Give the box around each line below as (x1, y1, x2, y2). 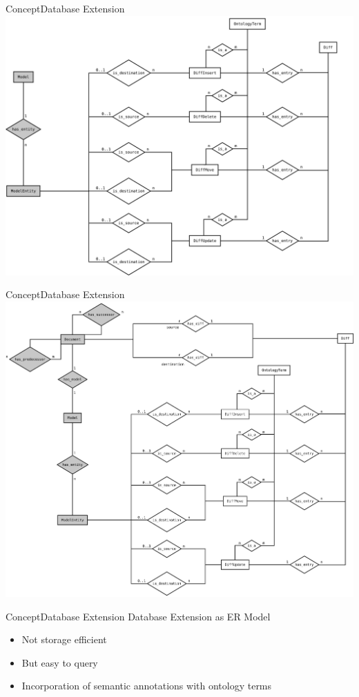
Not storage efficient (21, 632, 107, 647)
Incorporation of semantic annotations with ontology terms (21, 678, 272, 693)
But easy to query (21, 655, 98, 669)
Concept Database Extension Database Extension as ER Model (6, 609, 271, 623)
